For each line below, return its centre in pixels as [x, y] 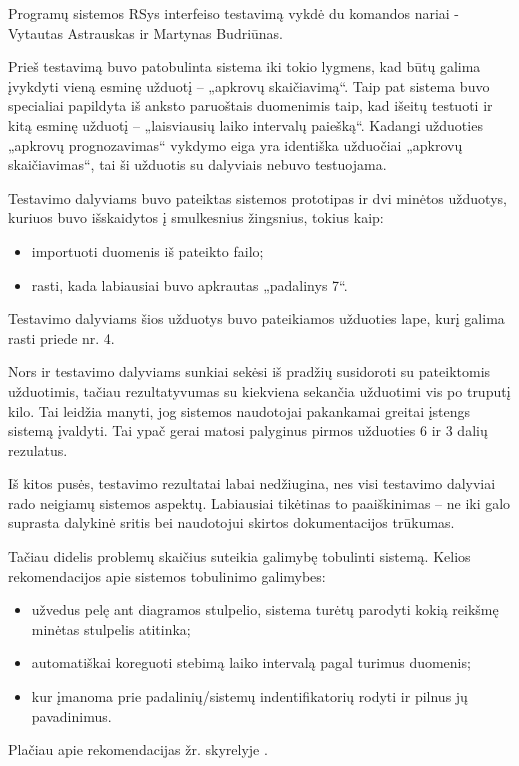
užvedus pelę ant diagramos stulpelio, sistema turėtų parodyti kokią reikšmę [265, 609]
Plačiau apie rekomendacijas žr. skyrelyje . [138, 749]
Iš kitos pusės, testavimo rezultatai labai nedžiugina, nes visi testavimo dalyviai [252, 483]
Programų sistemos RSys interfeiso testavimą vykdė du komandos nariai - [234, 13]
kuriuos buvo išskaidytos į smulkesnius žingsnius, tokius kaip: [196, 217]
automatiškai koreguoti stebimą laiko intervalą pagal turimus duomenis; [251, 662]
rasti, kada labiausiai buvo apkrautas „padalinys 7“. [189, 284]
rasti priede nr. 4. [61, 337]
